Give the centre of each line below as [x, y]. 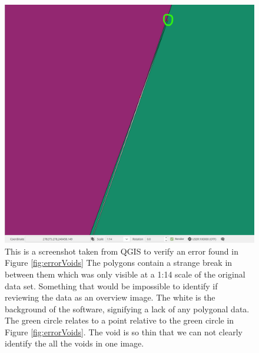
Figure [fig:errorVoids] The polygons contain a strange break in [119, 263]
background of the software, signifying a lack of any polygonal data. [127, 309]
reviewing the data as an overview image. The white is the [110, 297]
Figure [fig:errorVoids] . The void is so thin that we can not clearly [124, 331]
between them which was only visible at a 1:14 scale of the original [125, 274]
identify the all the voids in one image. [74, 343]
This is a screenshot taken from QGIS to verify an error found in [122, 251]
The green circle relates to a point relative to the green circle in [119, 320]
